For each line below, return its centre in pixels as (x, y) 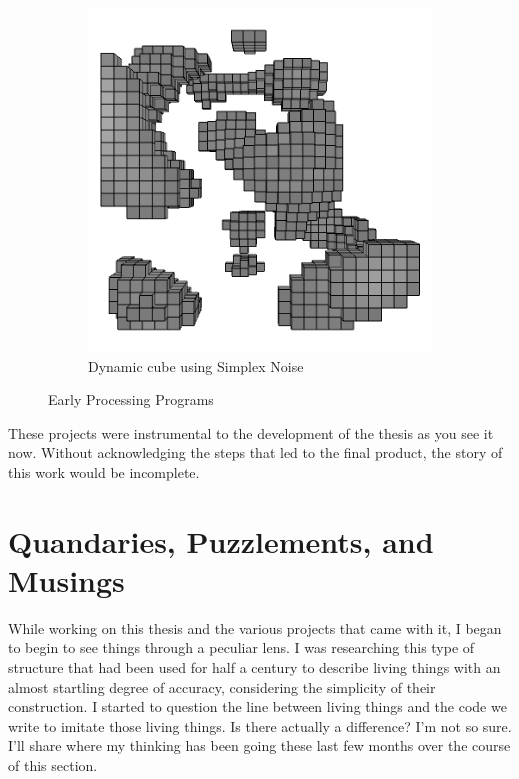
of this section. (53, 765)
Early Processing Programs (131, 399)
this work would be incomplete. (104, 471)
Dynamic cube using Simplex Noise (196, 365)
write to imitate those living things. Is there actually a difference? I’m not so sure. (260, 725)
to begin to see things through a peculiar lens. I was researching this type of (241, 647)
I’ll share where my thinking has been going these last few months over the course (259, 745)
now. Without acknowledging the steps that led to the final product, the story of (255, 452)
